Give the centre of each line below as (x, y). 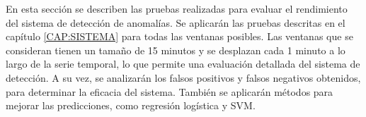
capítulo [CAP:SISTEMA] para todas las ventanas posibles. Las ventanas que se (179, 36)
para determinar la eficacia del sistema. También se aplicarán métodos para (170, 91)
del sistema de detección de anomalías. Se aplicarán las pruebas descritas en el (176, 22)
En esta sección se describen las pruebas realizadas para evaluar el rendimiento (177, 8)
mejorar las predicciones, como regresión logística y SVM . (131, 105)
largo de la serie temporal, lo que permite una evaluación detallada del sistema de (183, 64)
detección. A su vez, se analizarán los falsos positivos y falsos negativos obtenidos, (183, 77)
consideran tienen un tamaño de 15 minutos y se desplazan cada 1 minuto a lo (176, 50)
